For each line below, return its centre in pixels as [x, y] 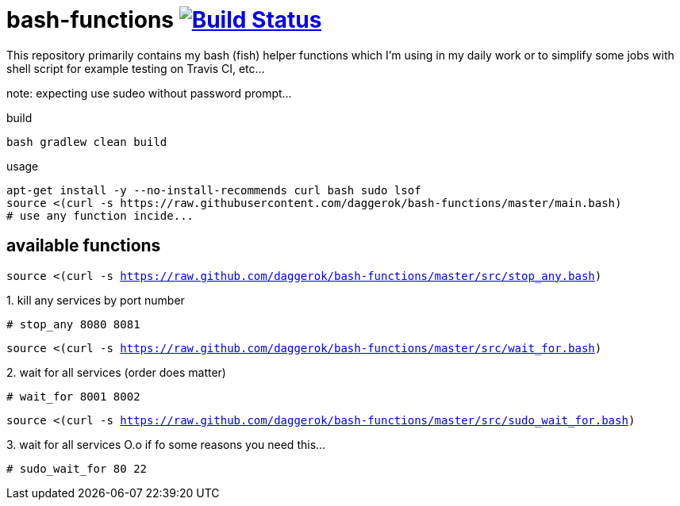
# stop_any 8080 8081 [73, 324]
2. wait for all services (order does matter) [116, 372]
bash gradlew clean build [87, 142]
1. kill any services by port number [96, 300]
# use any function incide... [100, 215]
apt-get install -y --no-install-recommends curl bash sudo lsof [214, 190]
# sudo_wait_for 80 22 [77, 468]
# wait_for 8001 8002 [73, 396]
